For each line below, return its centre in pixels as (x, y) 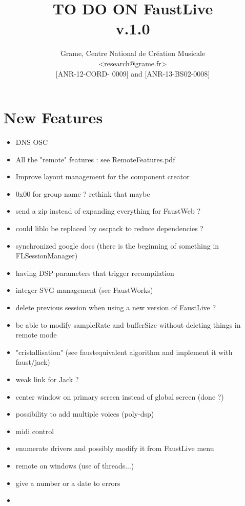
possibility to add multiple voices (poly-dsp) (85, 414)
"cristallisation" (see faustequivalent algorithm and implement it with (124, 352)
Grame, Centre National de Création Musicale (133, 53)
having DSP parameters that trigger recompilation (95, 273)
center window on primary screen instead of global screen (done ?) (120, 396)
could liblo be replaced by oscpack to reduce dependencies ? (109, 228)
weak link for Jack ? (47, 379)
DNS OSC (32, 142)
